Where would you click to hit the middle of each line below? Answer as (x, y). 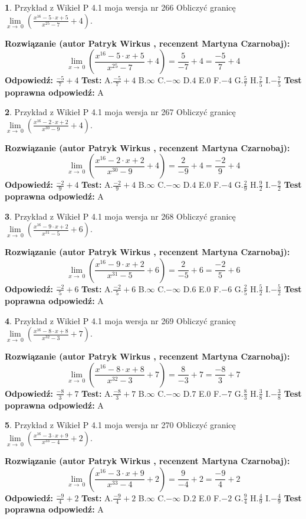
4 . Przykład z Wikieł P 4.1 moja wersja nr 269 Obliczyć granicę (120, 320)
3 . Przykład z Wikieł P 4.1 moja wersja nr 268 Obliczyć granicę (120, 216)
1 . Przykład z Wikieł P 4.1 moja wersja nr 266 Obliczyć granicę (120, 7)
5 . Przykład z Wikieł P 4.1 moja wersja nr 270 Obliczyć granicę (120, 425)
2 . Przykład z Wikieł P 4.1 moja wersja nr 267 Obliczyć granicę (120, 112)
